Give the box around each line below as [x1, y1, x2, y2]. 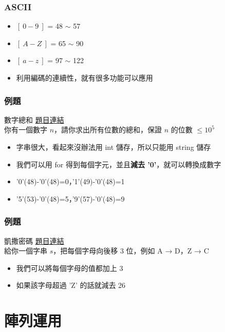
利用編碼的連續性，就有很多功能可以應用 [16, 72, 153, 83]
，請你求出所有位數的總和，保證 [54, 124, 162, 135]
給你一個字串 [4, 245, 47, 256]
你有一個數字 [4, 124, 47, 135]
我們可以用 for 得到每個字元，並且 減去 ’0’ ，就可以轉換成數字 [16, 159, 221, 169]
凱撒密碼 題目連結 [4, 235, 64, 246]
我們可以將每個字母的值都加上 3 [16, 262, 123, 273]
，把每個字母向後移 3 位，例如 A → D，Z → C [53, 245, 209, 256]
